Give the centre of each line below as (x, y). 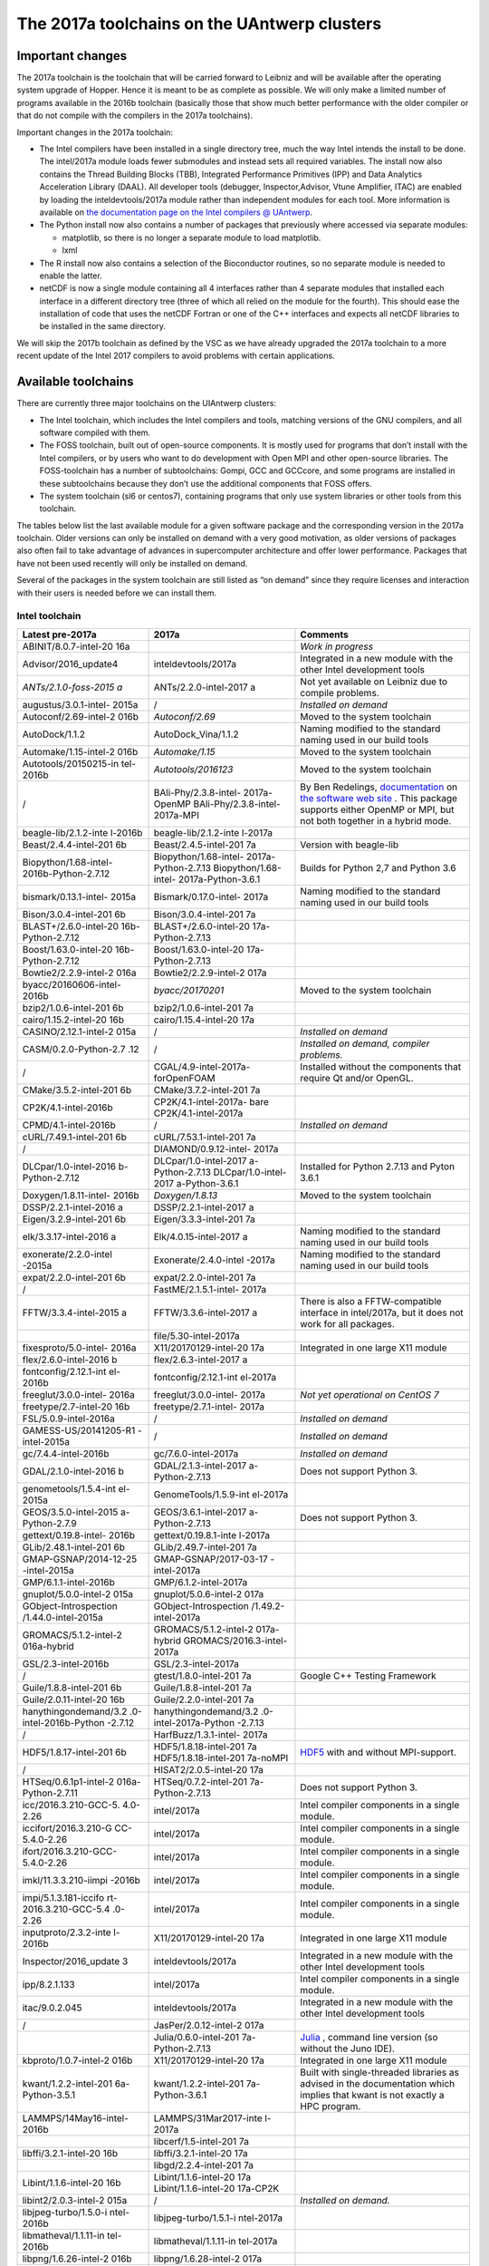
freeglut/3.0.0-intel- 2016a (79, 1394)
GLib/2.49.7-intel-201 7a (205, 1547)
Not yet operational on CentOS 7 (369, 1394)
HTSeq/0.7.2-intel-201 (201, 1781)
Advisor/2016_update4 (70, 663)
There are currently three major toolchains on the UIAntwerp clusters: (146, 403)
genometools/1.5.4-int (69, 1488)
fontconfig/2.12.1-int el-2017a (215, 1377)
